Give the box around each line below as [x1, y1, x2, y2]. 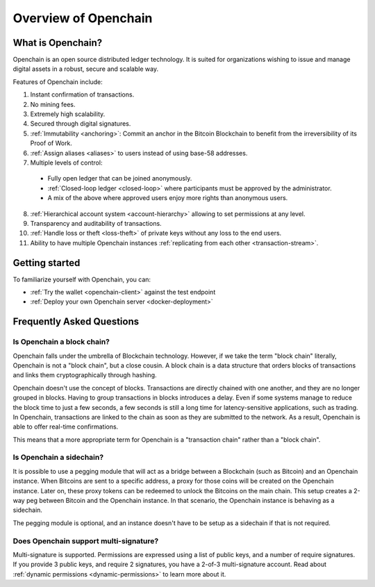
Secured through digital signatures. [30, 119, 131, 128]
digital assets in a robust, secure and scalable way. [12, 65, 159, 73]
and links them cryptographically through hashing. [12, 371, 157, 379]
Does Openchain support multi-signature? [12, 536, 159, 545]
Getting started [12, 257, 81, 269]
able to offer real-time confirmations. [12, 422, 119, 431]
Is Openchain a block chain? [12, 337, 110, 347]
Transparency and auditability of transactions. [30, 219, 162, 227]
